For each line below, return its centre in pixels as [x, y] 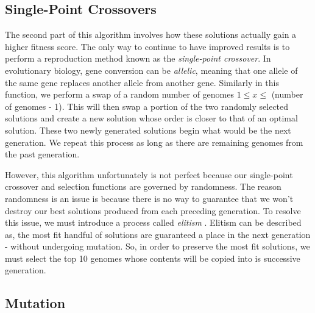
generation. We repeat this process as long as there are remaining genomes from [154, 142]
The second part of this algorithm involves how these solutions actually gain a [151, 34]
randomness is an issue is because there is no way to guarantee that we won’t [149, 198]
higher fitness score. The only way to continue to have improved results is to [147, 46]
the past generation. [42, 154]
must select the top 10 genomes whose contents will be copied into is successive [153, 258]
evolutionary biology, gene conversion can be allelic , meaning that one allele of [151, 70]
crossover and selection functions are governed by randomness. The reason [143, 186]
